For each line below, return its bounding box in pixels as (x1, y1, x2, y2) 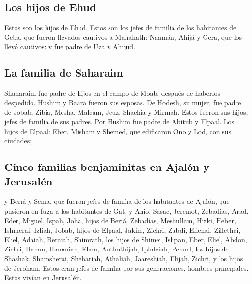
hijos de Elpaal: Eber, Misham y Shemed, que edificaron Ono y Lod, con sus (4, 126, 232, 136)
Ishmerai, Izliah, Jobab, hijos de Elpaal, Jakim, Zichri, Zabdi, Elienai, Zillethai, (4, 225, 241, 235)
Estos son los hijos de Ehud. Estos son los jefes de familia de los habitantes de (4, 22, 236, 33)
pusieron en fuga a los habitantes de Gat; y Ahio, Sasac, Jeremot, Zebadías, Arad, (4, 205, 249, 216)
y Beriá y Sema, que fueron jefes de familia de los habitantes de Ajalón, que (4, 196, 230, 206)
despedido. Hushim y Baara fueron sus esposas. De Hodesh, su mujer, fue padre (4, 97, 241, 107)
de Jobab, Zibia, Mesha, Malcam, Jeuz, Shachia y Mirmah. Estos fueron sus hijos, (4, 107, 248, 117)
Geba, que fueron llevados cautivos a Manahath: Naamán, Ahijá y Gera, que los (4, 32, 242, 42)
